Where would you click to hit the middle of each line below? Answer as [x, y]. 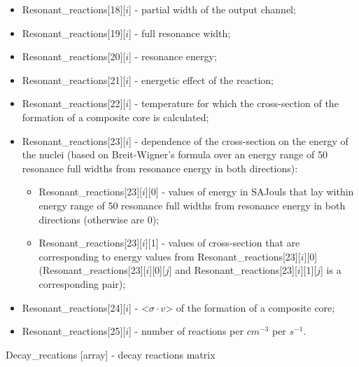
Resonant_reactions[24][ [74, 307]
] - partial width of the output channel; [212, 9]
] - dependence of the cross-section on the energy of [239, 140]
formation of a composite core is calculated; [115, 117]
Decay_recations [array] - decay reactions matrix [111, 354]
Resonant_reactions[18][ [74, 9]
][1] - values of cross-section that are [223, 243]
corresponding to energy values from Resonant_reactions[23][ [170, 256]
